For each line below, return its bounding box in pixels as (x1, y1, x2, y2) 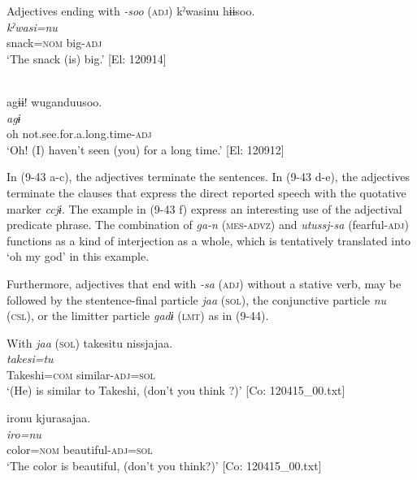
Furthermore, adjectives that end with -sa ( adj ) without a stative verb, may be (7, 275, 402, 292)
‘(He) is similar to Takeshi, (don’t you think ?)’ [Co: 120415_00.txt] (7, 382, 345, 399)
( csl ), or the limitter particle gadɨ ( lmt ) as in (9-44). (7, 307, 269, 324)
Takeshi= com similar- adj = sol (7, 365, 155, 383)
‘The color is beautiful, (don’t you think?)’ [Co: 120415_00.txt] (7, 456, 322, 474)
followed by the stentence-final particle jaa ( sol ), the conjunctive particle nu (7, 291, 387, 308)
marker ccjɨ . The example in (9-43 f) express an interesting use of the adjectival (7, 200, 402, 217)
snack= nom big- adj (7, 34, 102, 51)
